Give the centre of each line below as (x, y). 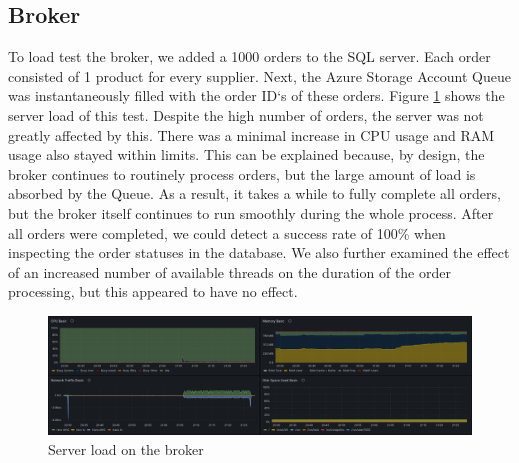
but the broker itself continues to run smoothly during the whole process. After (251, 212)
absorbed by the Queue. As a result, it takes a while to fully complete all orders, (254, 193)
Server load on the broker (126, 448)
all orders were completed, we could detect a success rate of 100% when (227, 232)
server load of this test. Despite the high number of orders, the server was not (246, 114)
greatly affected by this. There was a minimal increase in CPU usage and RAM (251, 134)
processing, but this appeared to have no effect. (153, 291)
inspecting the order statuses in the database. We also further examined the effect (259, 252)
